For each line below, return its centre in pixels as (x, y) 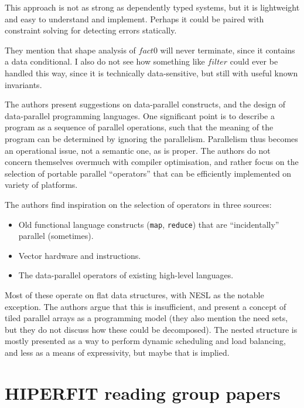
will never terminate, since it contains (228, 50)
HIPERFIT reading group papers (143, 392)
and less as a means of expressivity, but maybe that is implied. (117, 352)
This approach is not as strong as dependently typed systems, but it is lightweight (152, 7)
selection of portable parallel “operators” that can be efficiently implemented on (148, 173)
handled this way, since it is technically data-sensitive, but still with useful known (151, 73)
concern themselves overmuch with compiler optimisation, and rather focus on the (152, 162)
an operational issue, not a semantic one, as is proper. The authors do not (138, 150)
